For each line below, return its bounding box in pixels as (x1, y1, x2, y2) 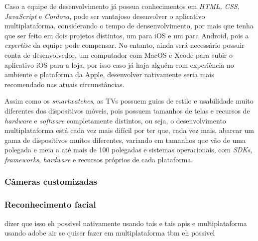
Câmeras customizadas (4, 175, 98, 188)
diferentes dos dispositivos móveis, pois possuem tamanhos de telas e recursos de (4, 105, 250, 116)
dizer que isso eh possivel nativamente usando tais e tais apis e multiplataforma (4, 218, 247, 228)
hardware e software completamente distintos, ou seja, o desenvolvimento (4, 115, 226, 125)
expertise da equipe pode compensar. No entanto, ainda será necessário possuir (4, 40, 245, 50)
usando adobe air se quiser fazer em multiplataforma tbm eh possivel (4, 228, 215, 238)
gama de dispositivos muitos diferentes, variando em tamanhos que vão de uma (4, 134, 246, 145)
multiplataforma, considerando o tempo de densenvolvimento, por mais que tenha (4, 20, 254, 31)
